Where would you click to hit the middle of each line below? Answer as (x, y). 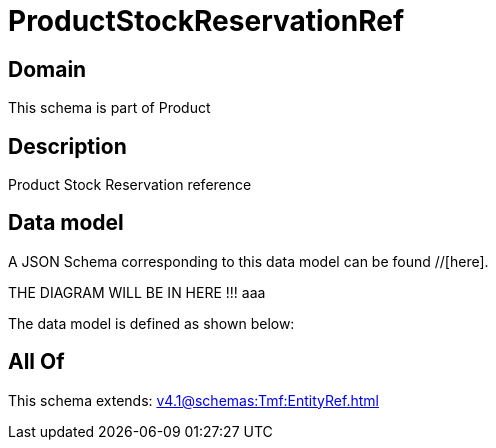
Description (67, 146)
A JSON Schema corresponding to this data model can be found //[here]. (248, 261)
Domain (47, 69)
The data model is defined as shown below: (151, 323)
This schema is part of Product (109, 108)
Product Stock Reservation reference (130, 185)
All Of (36, 362)
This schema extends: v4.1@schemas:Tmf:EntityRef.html (193, 400)
